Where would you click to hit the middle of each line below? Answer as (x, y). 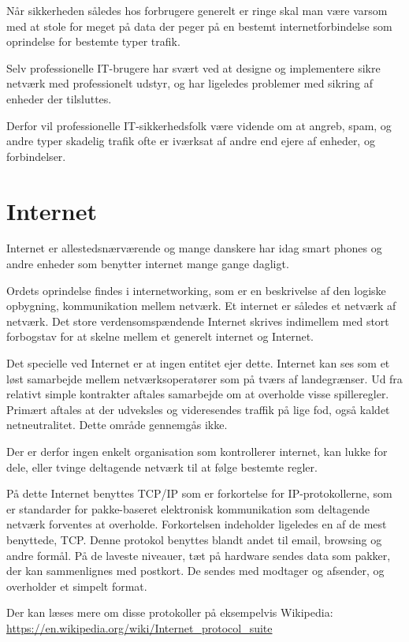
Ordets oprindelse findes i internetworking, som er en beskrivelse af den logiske (196, 290)
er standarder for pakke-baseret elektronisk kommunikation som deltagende (188, 508)
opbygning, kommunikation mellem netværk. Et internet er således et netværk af (201, 306)
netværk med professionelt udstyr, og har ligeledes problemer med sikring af (190, 83)
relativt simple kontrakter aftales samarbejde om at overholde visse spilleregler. (198, 394)
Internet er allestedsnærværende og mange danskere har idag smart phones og (194, 248)
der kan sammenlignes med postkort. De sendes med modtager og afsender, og (195, 571)
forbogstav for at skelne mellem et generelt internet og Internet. (160, 336)
